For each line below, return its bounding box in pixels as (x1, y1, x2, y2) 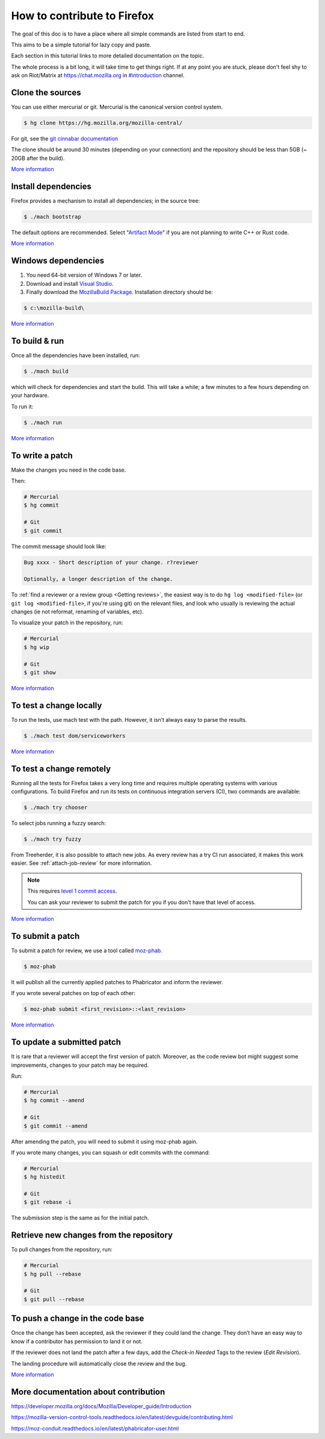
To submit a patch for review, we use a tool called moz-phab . (11, 947, 162, 954)
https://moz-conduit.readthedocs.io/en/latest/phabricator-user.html (11, 1425, 179, 1432)
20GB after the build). (11, 154, 65, 162)
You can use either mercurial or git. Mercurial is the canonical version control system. (11, 103, 223, 111)
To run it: (11, 403, 34, 410)
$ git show (23, 669, 56, 675)
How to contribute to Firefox (11, 9, 155, 22)
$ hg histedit (23, 1174, 66, 1180)
